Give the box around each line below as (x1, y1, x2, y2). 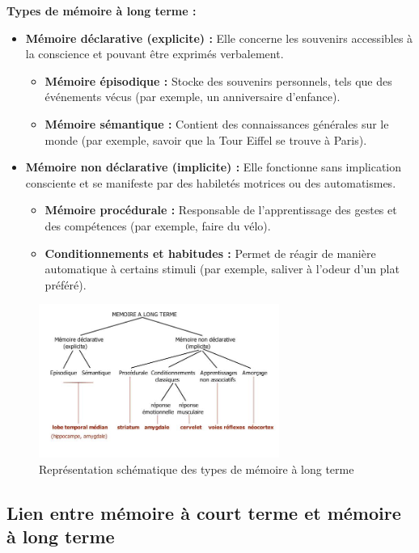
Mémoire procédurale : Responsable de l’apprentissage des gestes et (44, 201, 397, 218)
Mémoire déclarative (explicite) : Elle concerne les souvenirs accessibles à (25, 29, 413, 46)
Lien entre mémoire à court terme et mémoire (6, 500, 401, 525)
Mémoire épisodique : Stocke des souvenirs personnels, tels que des (44, 72, 392, 89)
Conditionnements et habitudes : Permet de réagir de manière (44, 244, 376, 261)
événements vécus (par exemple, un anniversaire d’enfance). (44, 88, 341, 105)
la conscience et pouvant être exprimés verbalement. (25, 45, 284, 62)
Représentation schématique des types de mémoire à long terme (39, 460, 354, 477)
